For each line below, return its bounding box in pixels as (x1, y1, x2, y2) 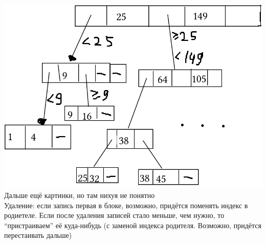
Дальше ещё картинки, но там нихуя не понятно (4, 190, 155, 201)
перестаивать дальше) (4, 230, 72, 240)
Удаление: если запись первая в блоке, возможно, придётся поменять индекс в (4, 199, 248, 210)
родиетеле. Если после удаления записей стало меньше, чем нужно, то (4, 210, 225, 220)
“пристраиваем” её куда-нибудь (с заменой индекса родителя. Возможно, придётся (4, 219, 261, 230)
